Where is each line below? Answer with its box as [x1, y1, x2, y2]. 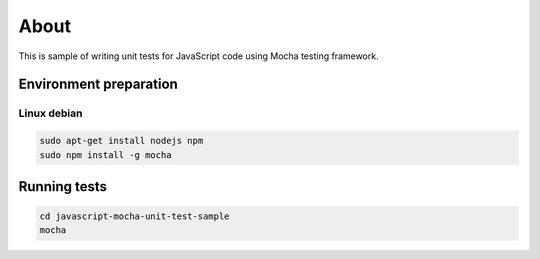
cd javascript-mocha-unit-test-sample [39, 211, 230, 222]
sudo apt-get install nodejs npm [39, 135, 204, 147]
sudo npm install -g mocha [39, 149, 172, 160]
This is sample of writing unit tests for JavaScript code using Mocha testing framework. [18, 50, 379, 62]
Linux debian [18, 106, 83, 120]
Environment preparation [18, 76, 179, 93]
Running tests [18, 178, 108, 195]
